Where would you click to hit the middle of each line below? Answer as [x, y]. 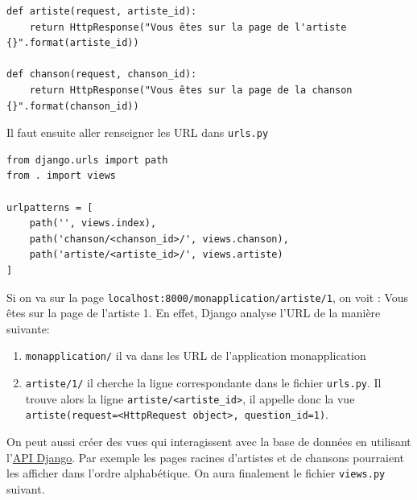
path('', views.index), [93, 223]
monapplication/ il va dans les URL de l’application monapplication [196, 355]
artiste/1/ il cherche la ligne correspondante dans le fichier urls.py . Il [203, 383]
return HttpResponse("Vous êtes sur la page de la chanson [191, 90]
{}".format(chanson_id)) [73, 106]
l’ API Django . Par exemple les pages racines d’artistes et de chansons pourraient [206, 457]
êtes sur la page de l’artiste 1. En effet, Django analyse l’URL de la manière [194, 313]
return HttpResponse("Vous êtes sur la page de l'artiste [188, 27]
